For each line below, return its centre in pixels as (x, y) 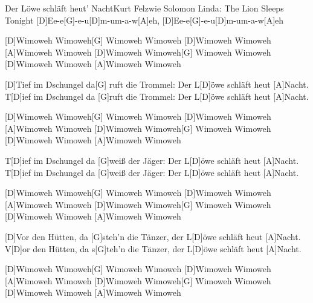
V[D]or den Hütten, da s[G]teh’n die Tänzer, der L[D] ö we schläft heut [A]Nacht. (153, 248)
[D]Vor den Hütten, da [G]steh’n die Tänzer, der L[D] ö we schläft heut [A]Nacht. (153, 236)
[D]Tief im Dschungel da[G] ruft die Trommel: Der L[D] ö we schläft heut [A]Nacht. (157, 84)
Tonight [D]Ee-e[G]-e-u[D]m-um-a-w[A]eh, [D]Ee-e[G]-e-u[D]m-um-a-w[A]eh (144, 20)
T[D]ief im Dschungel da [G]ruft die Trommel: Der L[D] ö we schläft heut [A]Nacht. (157, 96)
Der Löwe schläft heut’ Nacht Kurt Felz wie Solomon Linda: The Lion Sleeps (144, 8)
